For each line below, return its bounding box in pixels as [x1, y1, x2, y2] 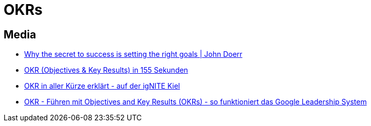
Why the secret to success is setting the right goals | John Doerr [24, 50, 243, 59]
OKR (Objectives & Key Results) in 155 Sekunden [24, 66, 188, 75]
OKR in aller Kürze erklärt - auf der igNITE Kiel [24, 81, 180, 91]
